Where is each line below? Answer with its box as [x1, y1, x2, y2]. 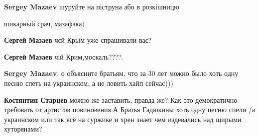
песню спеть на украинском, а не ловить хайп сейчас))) [4, 77, 173, 88]
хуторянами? [4, 124, 42, 134]
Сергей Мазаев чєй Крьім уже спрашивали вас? [4, 35, 152, 45]
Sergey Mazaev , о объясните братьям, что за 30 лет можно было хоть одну [4, 68, 239, 78]
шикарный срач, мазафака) [4, 18, 85, 28]
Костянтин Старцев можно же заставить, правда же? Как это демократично [4, 94, 238, 105]
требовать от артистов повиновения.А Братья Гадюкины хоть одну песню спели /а [4, 104, 256, 115]
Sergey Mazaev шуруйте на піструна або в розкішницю [4, 1, 179, 11]
